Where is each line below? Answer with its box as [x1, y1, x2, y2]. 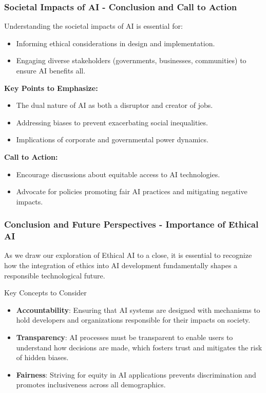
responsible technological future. [4, 270, 105, 280]
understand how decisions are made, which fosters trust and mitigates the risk [16, 342, 262, 352]
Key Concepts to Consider [4, 287, 87, 298]
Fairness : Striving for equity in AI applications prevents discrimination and [16, 369, 256, 380]
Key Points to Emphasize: [4, 82, 98, 93]
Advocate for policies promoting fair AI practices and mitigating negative [16, 186, 248, 197]
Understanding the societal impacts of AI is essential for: [4, 21, 183, 31]
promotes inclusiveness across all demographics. [16, 379, 166, 390]
